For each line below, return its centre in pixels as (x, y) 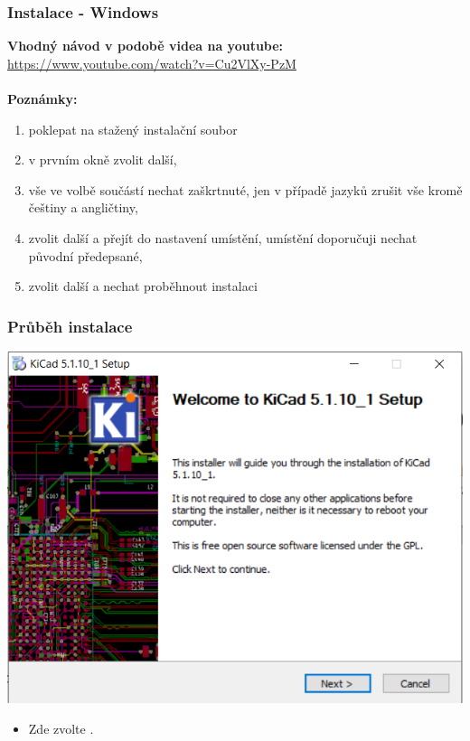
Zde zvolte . (61, 729)
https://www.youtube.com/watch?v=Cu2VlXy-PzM (152, 63)
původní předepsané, (85, 255)
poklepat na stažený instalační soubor (133, 129)
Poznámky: (42, 98)
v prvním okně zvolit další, (103, 159)
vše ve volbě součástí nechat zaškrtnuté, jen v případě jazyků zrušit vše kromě (245, 189)
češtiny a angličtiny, (83, 207)
